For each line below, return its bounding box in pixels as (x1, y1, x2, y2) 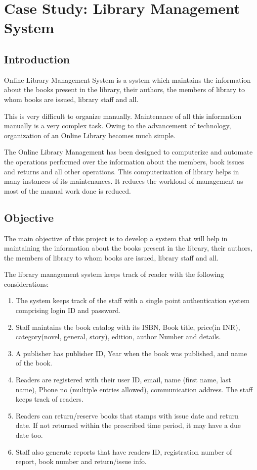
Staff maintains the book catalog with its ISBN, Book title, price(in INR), (15, 321, 240, 332)
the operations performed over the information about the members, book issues (4, 156, 244, 166)
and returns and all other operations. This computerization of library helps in (4, 166, 239, 176)
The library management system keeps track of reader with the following (4, 269, 224, 279)
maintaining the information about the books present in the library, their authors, (4, 243, 253, 253)
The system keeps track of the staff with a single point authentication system (15, 295, 250, 306)
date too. (15, 430, 43, 440)
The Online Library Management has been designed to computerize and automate (4, 147, 253, 157)
